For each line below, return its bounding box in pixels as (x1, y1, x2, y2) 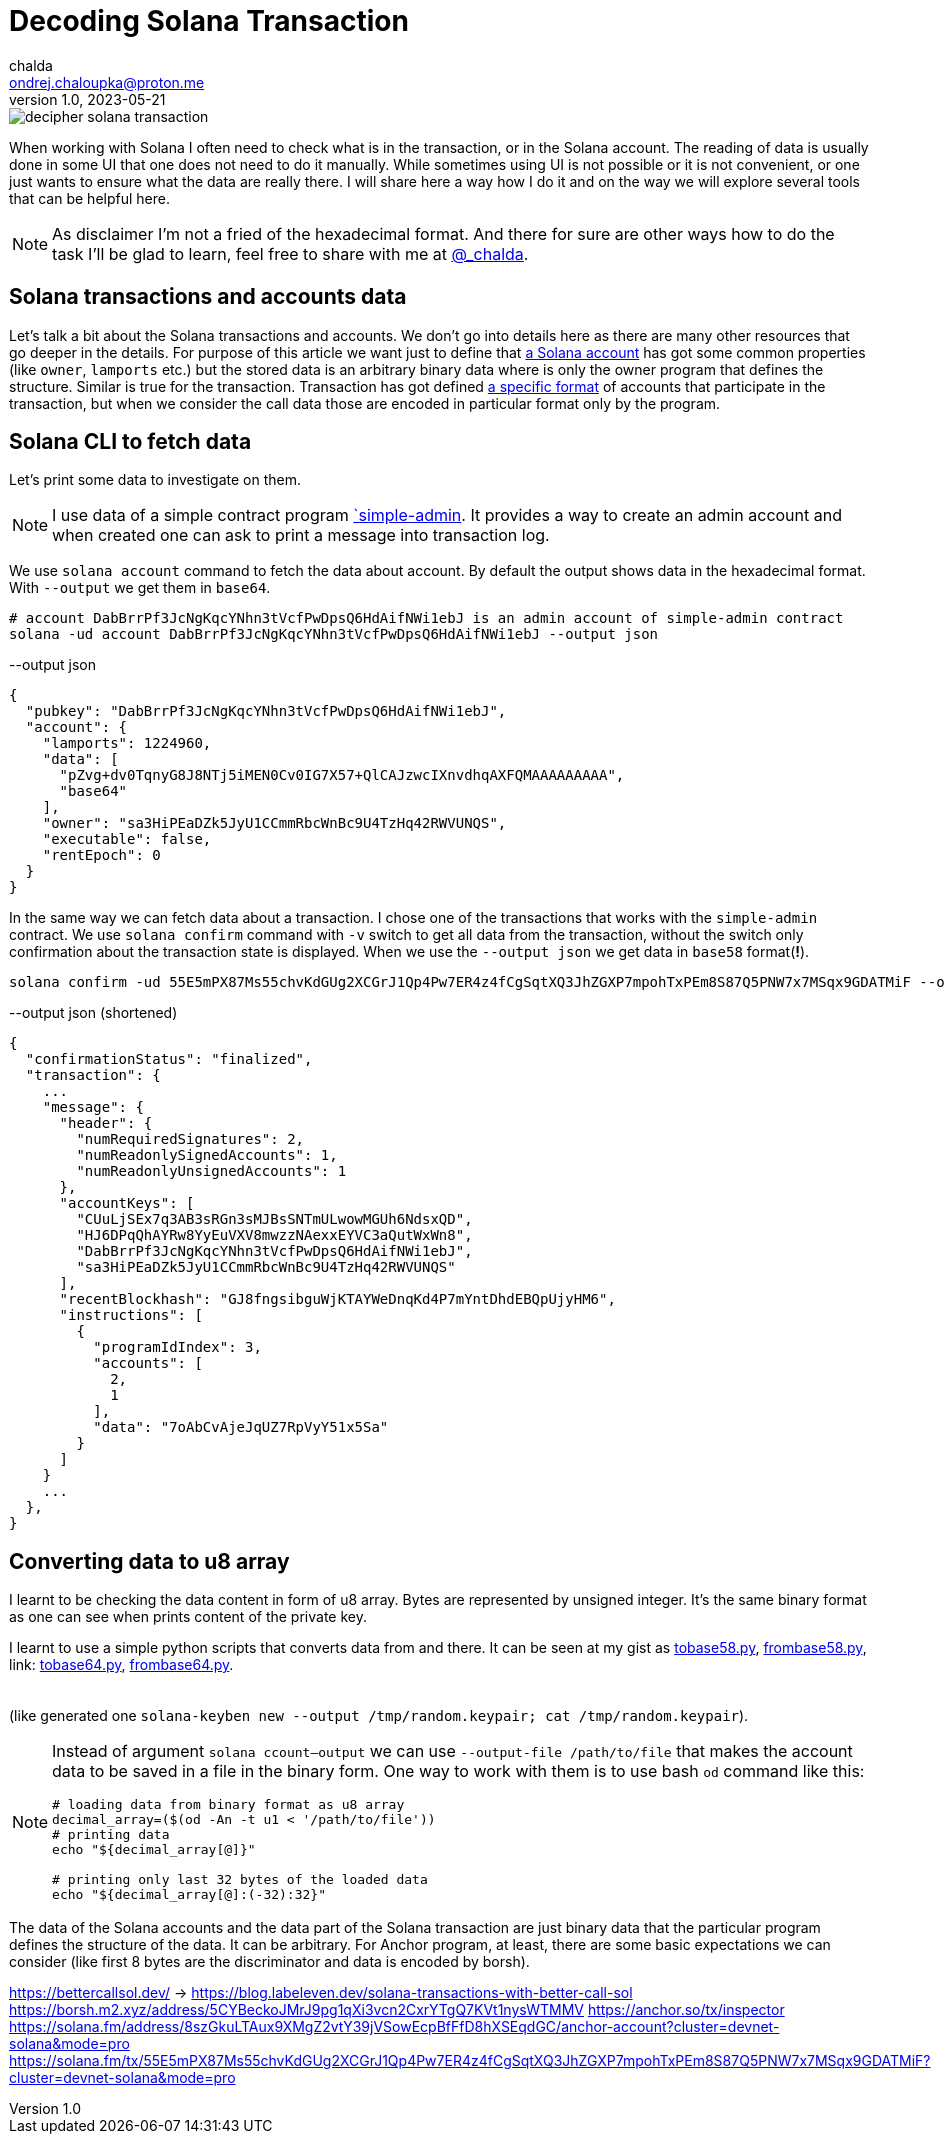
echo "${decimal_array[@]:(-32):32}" (52, 1887, 326, 1903)
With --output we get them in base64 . (9, 579, 271, 597)
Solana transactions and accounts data (9, 284, 407, 310)
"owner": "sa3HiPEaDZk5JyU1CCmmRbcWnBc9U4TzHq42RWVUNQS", (42, 815, 507, 832)
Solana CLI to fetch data (9, 429, 252, 455)
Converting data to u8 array (9, 1548, 290, 1574)
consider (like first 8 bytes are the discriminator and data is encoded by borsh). (9, 1953, 530, 1971)
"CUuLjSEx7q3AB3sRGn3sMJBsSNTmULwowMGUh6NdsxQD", (76, 1211, 473, 1228)
